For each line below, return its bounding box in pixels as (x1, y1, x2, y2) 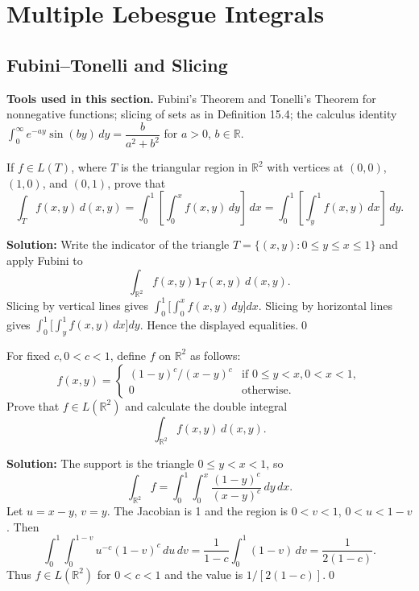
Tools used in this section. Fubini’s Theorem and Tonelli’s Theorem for (6, 89, 376, 106)
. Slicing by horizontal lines (258, 296, 392, 313)
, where (71, 159, 107, 176)
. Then (6, 518, 39, 535)
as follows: (189, 346, 241, 363)
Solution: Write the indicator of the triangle (6, 236, 230, 253)
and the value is (164, 565, 243, 582)
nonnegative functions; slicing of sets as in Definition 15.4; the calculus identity (6, 105, 397, 122)
